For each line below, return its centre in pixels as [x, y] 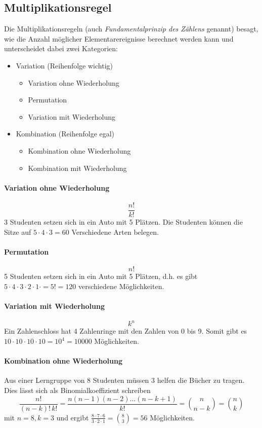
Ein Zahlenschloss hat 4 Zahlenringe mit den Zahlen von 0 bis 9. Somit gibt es [126, 331]
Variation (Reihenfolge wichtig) [64, 65]
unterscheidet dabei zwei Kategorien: [61, 48]
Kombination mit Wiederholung [77, 168]
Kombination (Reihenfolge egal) [65, 134]
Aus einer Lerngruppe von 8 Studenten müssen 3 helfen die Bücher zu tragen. [124, 380]
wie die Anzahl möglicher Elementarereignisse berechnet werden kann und [119, 38]
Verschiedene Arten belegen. [115, 231]
